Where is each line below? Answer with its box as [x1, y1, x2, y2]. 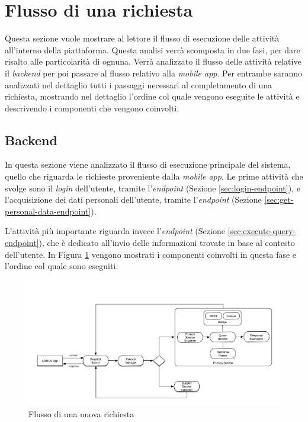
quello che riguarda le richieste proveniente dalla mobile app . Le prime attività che [5, 170, 303, 183]
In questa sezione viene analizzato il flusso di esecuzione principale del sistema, [5, 158, 291, 171]
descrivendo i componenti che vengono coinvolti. [5, 101, 179, 114]
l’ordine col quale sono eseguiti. [5, 260, 118, 272]
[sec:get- [264, 193, 294, 206]
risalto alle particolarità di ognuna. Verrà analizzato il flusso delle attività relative [5, 55, 301, 68]
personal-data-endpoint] [5, 204, 91, 217]
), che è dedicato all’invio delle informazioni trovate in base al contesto [38, 236, 295, 249]
